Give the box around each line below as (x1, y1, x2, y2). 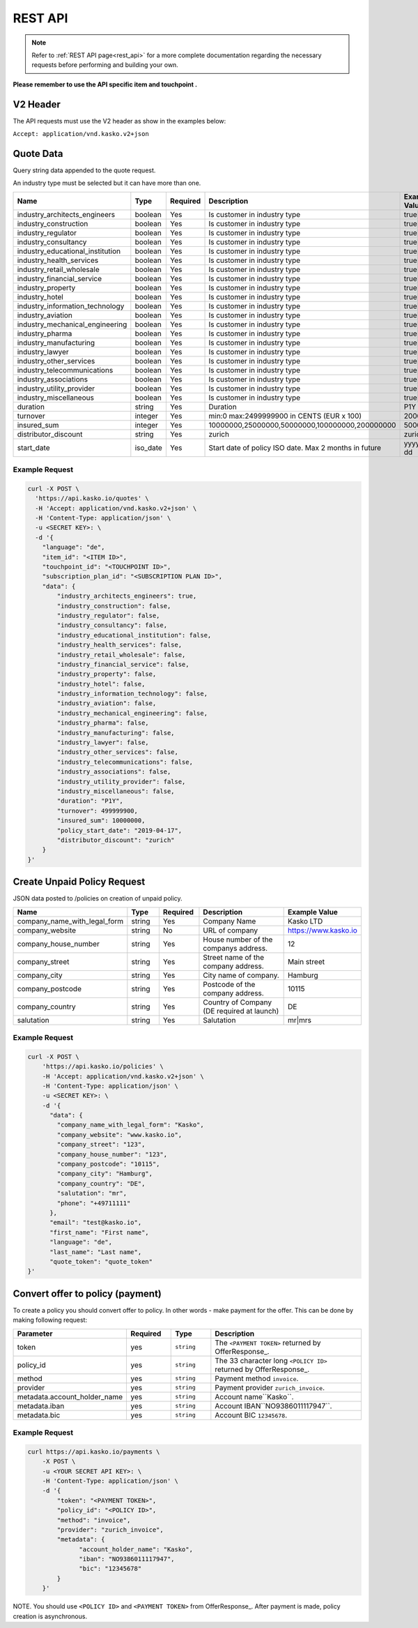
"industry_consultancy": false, (56, 621, 167, 629)
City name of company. (203, 970, 280, 980)
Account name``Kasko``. (215, 1392, 294, 1401)
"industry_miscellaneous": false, (56, 787, 175, 795)
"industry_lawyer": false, (56, 739, 149, 746)
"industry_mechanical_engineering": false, (56, 709, 208, 717)
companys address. (203, 943, 268, 953)
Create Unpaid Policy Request (13, 876, 146, 888)
